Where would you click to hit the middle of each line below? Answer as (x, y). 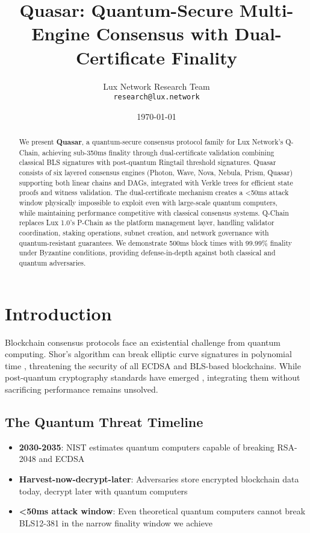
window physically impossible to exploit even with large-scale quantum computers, (148, 203)
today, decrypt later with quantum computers (103, 491)
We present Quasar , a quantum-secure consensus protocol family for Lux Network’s (151, 142)
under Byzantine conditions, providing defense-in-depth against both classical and (147, 253)
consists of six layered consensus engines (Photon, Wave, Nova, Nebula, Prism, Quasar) (156, 173)
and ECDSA (62, 459)
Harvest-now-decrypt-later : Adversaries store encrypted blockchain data (159, 478)
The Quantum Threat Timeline (104, 421)
